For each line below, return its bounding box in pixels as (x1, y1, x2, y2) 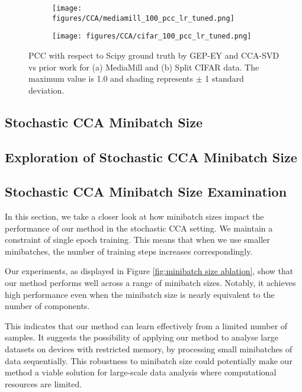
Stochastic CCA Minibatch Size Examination (5, 182, 287, 201)
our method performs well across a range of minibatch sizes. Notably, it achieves (5, 277, 296, 289)
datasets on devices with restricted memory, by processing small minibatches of (5, 343, 293, 355)
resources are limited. (5, 377, 82, 390)
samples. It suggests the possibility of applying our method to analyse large (5, 331, 278, 343)
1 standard (205, 72, 244, 85)
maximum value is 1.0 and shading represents (28, 72, 194, 85)
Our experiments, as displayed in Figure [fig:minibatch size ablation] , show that (5, 265, 294, 277)
